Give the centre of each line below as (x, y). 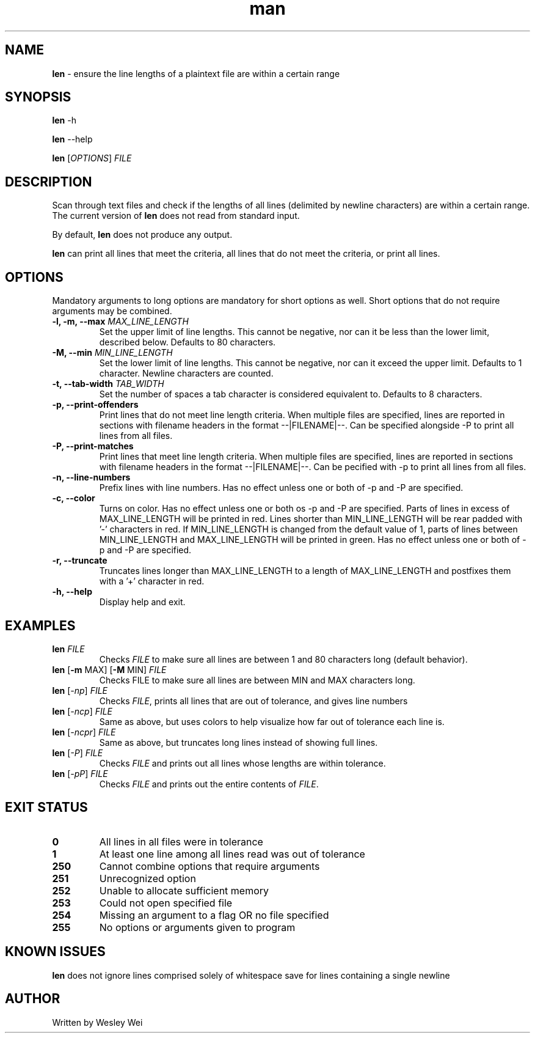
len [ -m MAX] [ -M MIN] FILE (109, 669)
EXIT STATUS (46, 808)
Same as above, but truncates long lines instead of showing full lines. (238, 742)
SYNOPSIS (38, 97)
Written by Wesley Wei (97, 1022)
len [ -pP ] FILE (80, 773)
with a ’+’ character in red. (152, 581)
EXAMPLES (40, 625)
